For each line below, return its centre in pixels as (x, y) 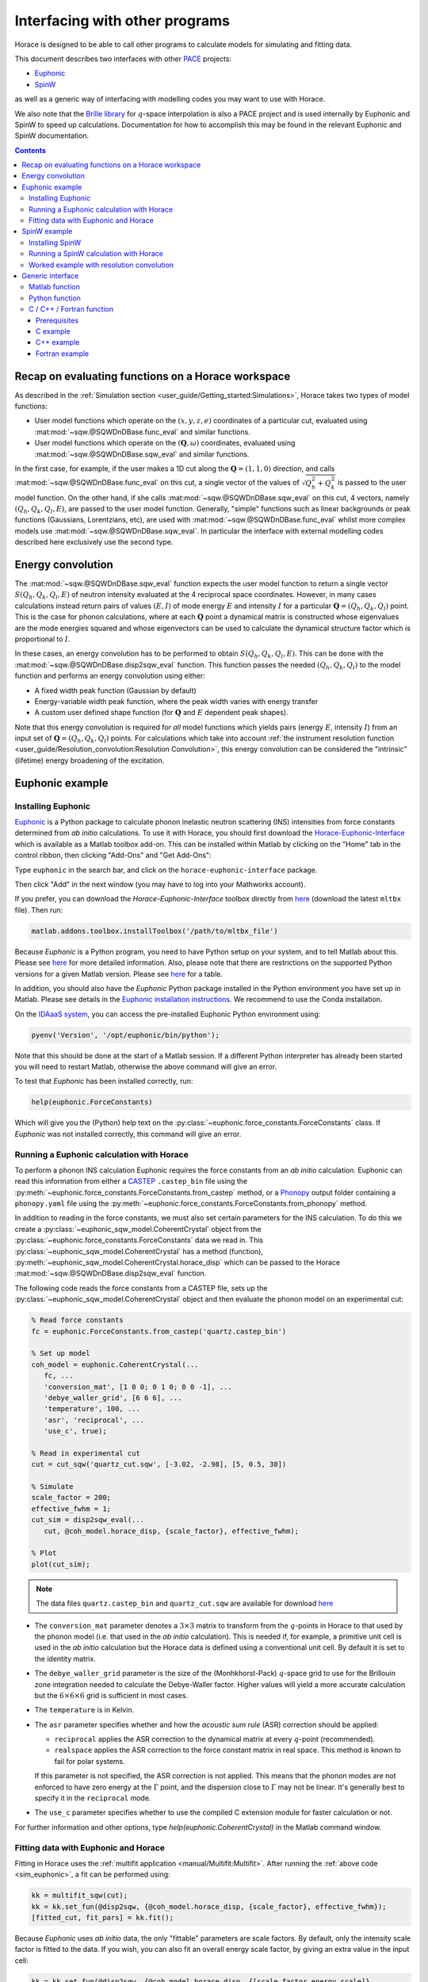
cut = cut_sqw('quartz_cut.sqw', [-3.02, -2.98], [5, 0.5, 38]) (159, 1464)
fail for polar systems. (90, 1761)
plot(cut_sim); (61, 1564)
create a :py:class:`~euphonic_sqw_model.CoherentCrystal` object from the (138, 1229)
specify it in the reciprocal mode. (93, 1798)
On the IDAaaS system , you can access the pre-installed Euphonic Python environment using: (168, 1014)
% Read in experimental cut (86, 1453)
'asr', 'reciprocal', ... (94, 1420)
